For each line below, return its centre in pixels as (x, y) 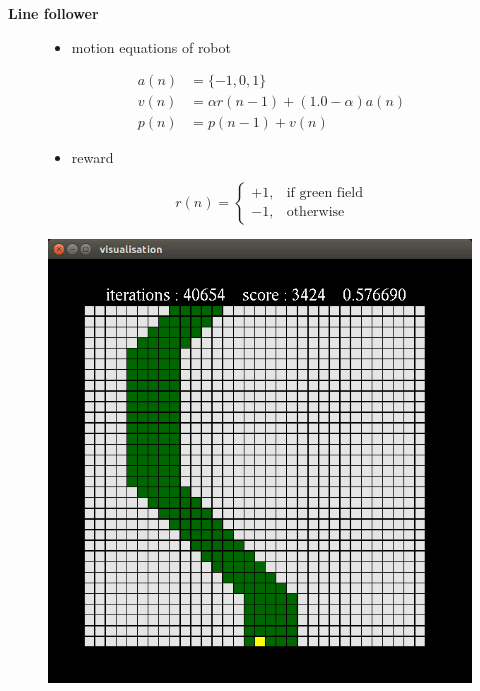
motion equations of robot (151, 46)
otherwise (315, 212)
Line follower (53, 13)
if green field (324, 193)
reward (92, 157)
